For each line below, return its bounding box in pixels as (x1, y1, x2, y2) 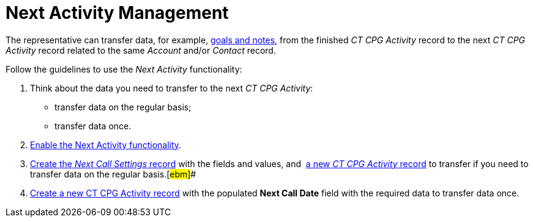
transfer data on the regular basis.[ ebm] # (30, 168, 196, 179)
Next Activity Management (6, 2, 229, 23)
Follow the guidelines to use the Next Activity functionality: (6, 63, 242, 74)
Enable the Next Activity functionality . (30, 139, 182, 150)
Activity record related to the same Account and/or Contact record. (6, 45, 276, 56)
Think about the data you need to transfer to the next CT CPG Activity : (30, 82, 313, 93)
